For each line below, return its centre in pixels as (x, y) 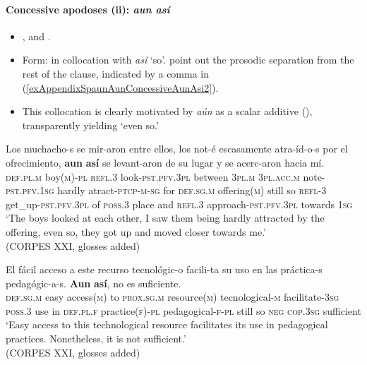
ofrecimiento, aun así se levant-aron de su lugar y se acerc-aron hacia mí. (165, 162)
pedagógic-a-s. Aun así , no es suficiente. (94, 283)
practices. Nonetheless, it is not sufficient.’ (96, 339)
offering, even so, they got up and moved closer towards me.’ (136, 231)
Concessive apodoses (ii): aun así (88, 9)
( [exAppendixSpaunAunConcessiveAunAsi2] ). (120, 87)
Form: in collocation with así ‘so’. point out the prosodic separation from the (188, 60)
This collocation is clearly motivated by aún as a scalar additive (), (167, 111)
